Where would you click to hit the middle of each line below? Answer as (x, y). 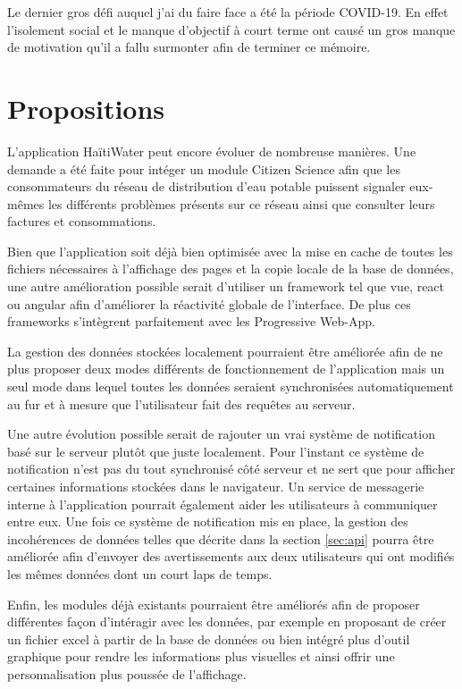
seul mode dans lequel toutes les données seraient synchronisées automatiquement (231, 387)
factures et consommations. (82, 221)
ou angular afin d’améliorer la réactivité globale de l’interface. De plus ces (209, 303)
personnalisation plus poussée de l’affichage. (127, 673)
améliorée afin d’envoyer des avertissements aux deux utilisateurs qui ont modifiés (231, 556)
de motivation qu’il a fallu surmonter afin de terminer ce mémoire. (189, 47)
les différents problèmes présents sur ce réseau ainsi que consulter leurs (241, 203)
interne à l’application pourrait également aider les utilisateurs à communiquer (223, 504)
